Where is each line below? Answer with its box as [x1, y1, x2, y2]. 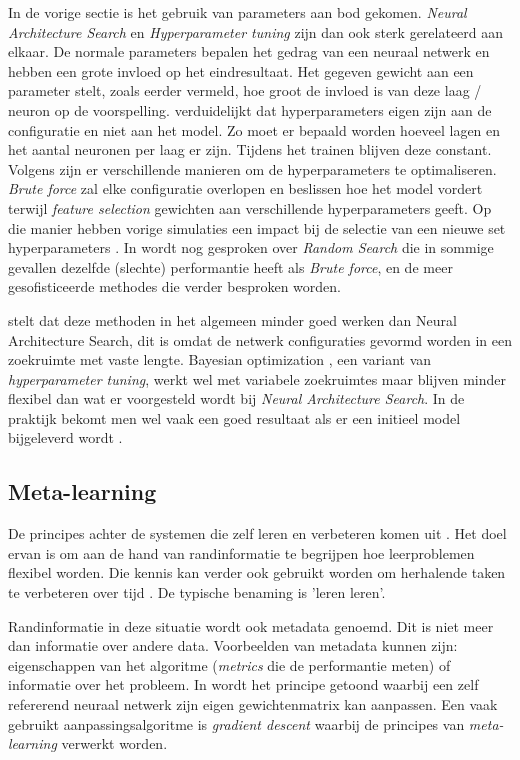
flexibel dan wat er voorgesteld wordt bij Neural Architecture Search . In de [8, 388, 465, 409]
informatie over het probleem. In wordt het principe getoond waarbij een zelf [8, 674, 479, 695]
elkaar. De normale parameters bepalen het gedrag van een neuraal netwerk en [8, 41, 490, 62]
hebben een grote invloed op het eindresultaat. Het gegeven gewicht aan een [8, 60, 474, 81]
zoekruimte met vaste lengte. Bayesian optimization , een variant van [8, 349, 432, 370]
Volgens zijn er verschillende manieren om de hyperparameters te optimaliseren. [8, 158, 497, 179]
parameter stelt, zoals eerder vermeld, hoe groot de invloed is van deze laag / [8, 80, 482, 101]
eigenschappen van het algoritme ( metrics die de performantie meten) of [8, 654, 451, 675]
